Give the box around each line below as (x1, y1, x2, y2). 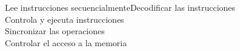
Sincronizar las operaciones (5, 25, 105, 37)
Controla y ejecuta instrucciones (5, 13, 124, 25)
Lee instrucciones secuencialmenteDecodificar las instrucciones (5, 1, 236, 13)
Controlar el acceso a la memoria (5, 36, 127, 49)
